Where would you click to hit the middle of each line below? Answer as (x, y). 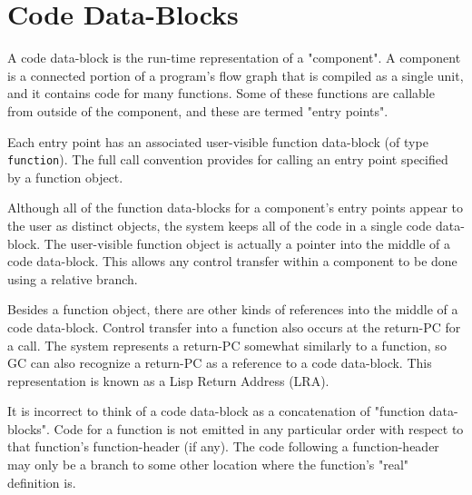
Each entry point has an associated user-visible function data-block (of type (218, 141)
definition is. (42, 482)
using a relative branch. (73, 278)
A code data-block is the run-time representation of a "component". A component (234, 58)
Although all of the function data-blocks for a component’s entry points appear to (236, 208)
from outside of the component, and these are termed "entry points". (198, 110)
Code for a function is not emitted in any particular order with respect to (259, 428)
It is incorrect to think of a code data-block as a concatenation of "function (216, 411)
